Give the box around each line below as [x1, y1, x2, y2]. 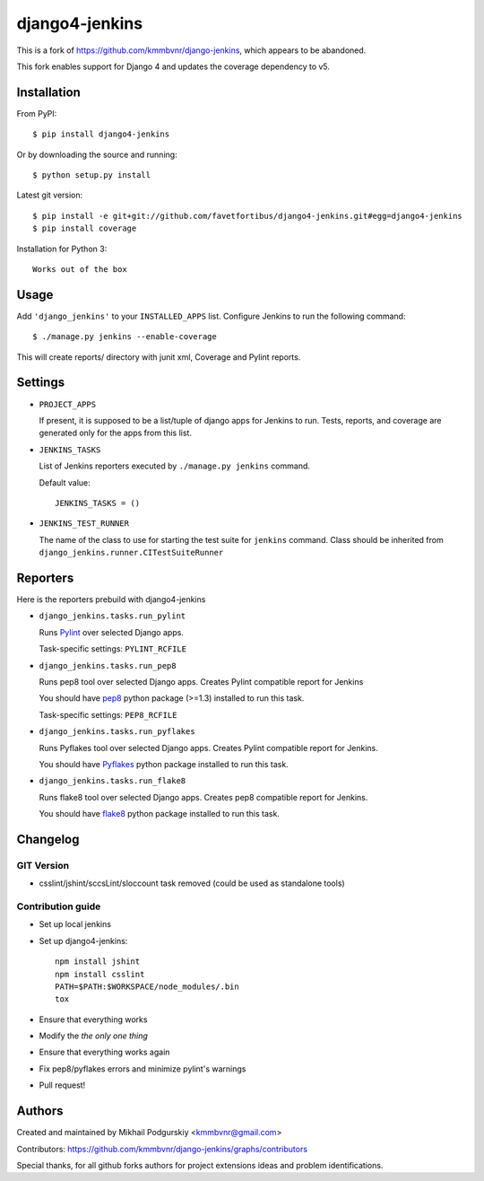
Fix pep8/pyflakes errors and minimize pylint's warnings [39, 1063, 246, 1074]
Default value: [39, 477, 91, 488]
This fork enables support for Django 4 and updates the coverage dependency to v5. [16, 61, 331, 72]
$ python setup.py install [32, 171, 151, 180]
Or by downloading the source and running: [16, 149, 178, 160]
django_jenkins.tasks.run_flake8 [39, 776, 186, 786]
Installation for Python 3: [16, 243, 108, 254]
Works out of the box [32, 264, 127, 274]
